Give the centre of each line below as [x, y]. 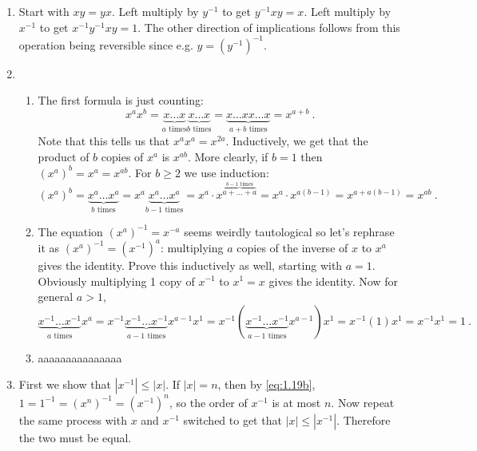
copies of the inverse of [292, 247]
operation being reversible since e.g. [106, 44]
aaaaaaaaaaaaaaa [80, 357]
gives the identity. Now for [334, 281]
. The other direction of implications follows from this [269, 27]
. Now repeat [363, 402]
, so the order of [209, 402]
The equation [70, 231]
